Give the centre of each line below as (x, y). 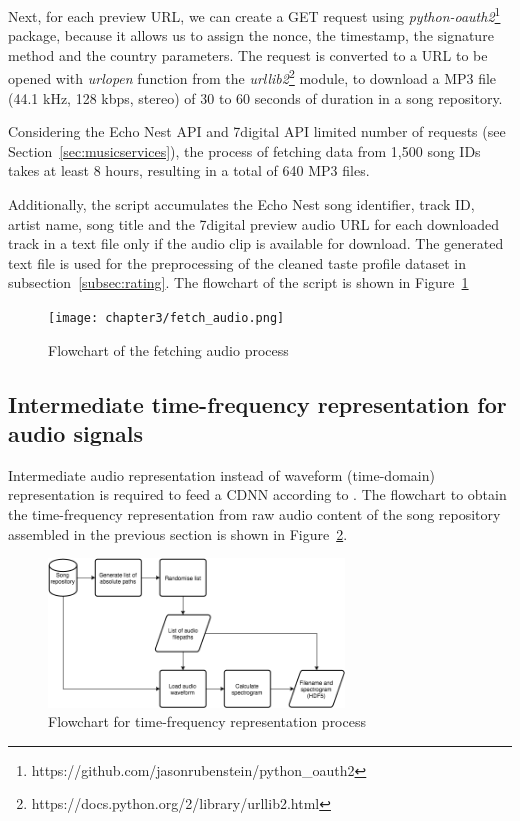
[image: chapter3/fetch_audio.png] (166, 318)
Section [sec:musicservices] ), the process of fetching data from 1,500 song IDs (244, 150)
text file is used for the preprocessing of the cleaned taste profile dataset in (237, 262)
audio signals (76, 433)
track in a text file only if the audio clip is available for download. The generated (256, 243)
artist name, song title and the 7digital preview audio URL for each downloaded (254, 223)
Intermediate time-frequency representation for (257, 403)
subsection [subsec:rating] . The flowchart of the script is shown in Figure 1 (238, 282)
